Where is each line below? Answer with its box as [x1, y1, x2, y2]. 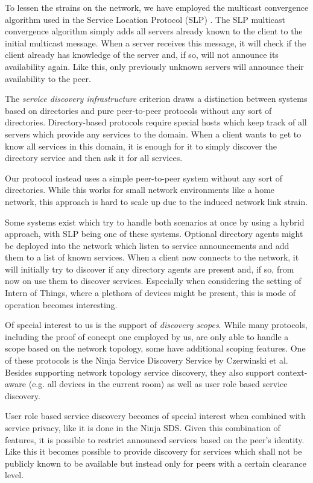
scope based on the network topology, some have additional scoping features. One [5, 342, 306, 355]
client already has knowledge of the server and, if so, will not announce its [5, 48, 279, 61]
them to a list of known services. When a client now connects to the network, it [5, 251, 299, 264]
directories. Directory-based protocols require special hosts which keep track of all [5, 116, 307, 128]
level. [5, 469, 24, 481]
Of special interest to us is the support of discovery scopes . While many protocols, [5, 318, 308, 331]
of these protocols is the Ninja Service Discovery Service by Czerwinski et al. [5, 354, 288, 367]
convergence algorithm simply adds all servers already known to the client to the [5, 25, 303, 37]
